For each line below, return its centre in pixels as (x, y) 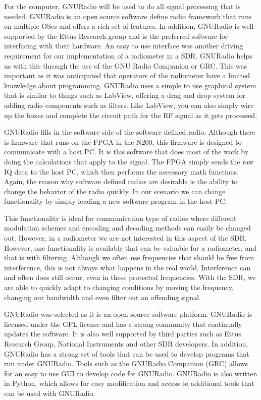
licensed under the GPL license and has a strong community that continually (123, 324)
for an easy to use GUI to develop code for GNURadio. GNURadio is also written (131, 373)
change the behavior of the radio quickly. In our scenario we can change (115, 191)
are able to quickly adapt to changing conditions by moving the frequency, (119, 287)
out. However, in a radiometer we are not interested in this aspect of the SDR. (125, 238)
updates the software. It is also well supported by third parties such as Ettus (123, 334)
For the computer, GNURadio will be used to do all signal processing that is (122, 6)
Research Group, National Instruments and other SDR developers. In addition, (126, 344)
